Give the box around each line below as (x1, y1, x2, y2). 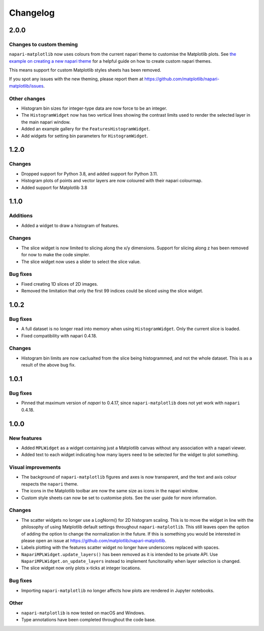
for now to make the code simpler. (21, 252, 90, 258)
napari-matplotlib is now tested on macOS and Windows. (21, 610, 145, 616)
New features (9, 435, 42, 441)
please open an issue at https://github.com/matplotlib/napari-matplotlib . (21, 537, 166, 543)
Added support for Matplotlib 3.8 (21, 184, 88, 191)
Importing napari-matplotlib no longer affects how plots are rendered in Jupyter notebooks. (21, 587, 215, 593)
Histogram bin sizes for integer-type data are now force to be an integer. (21, 105, 167, 111)
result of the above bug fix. (21, 362, 76, 368)
